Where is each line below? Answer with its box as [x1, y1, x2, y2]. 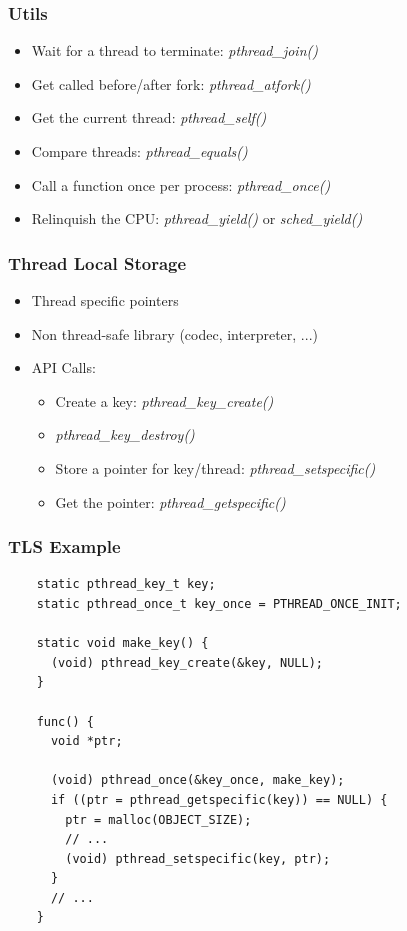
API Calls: [31, 357, 96, 378]
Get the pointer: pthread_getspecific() [55, 491, 286, 512]
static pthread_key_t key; [36, 577, 216, 592]
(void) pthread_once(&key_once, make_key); [50, 773, 345, 788]
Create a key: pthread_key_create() [55, 390, 274, 411]
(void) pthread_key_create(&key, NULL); [50, 655, 323, 670]
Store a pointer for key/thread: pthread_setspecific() [55, 457, 376, 478]
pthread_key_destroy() [55, 424, 195, 445]
